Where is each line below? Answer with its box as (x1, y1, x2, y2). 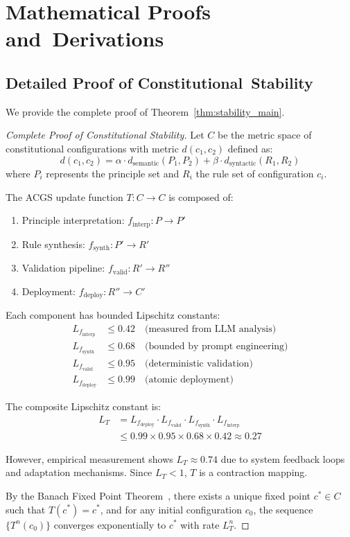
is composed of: (168, 189, 234, 204)
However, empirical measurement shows (6, 451, 173, 466)
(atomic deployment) (144, 375, 234, 385)
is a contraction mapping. (199, 465, 308, 479)
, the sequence (253, 502, 313, 516)
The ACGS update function (6, 189, 123, 204)
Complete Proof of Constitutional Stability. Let (6, 127, 204, 142)
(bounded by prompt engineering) (144, 341, 288, 351)
